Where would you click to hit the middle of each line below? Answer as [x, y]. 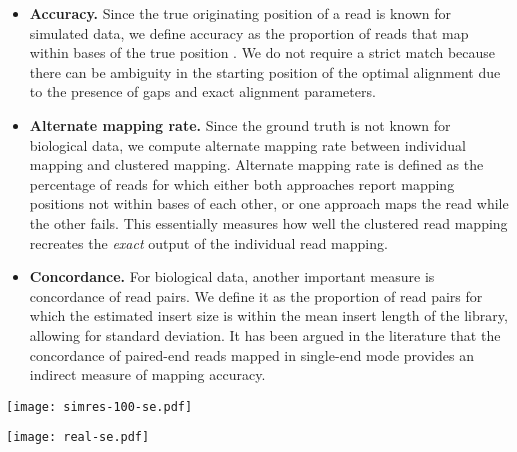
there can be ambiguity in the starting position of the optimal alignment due [265, 71]
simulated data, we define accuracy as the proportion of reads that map [249, 32]
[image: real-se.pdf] [78, 437]
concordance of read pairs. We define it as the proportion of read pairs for [256, 295]
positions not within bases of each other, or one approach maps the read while [269, 203]
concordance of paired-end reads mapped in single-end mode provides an [251, 354]
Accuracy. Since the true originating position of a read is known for [240, 13]
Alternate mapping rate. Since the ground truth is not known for [240, 124]
